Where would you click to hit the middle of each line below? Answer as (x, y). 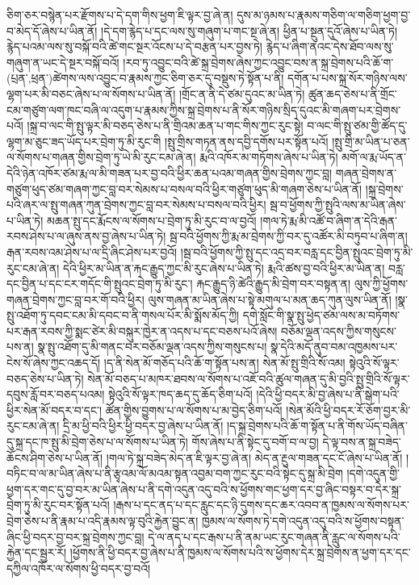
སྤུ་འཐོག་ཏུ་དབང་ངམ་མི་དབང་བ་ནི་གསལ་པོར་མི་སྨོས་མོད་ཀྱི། (123, 315)
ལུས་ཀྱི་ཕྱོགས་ (381, 284)
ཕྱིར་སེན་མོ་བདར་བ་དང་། (54, 409)
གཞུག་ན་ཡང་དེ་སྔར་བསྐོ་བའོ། (63, 62)
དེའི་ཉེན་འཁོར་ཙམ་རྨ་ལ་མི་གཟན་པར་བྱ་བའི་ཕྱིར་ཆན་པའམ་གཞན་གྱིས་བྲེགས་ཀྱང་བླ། (170, 172)
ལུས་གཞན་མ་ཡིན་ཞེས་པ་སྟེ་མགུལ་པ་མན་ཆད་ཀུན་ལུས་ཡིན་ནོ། (270, 299)
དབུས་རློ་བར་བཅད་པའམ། (56, 394)
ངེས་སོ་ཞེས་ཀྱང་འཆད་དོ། (54, 363)
